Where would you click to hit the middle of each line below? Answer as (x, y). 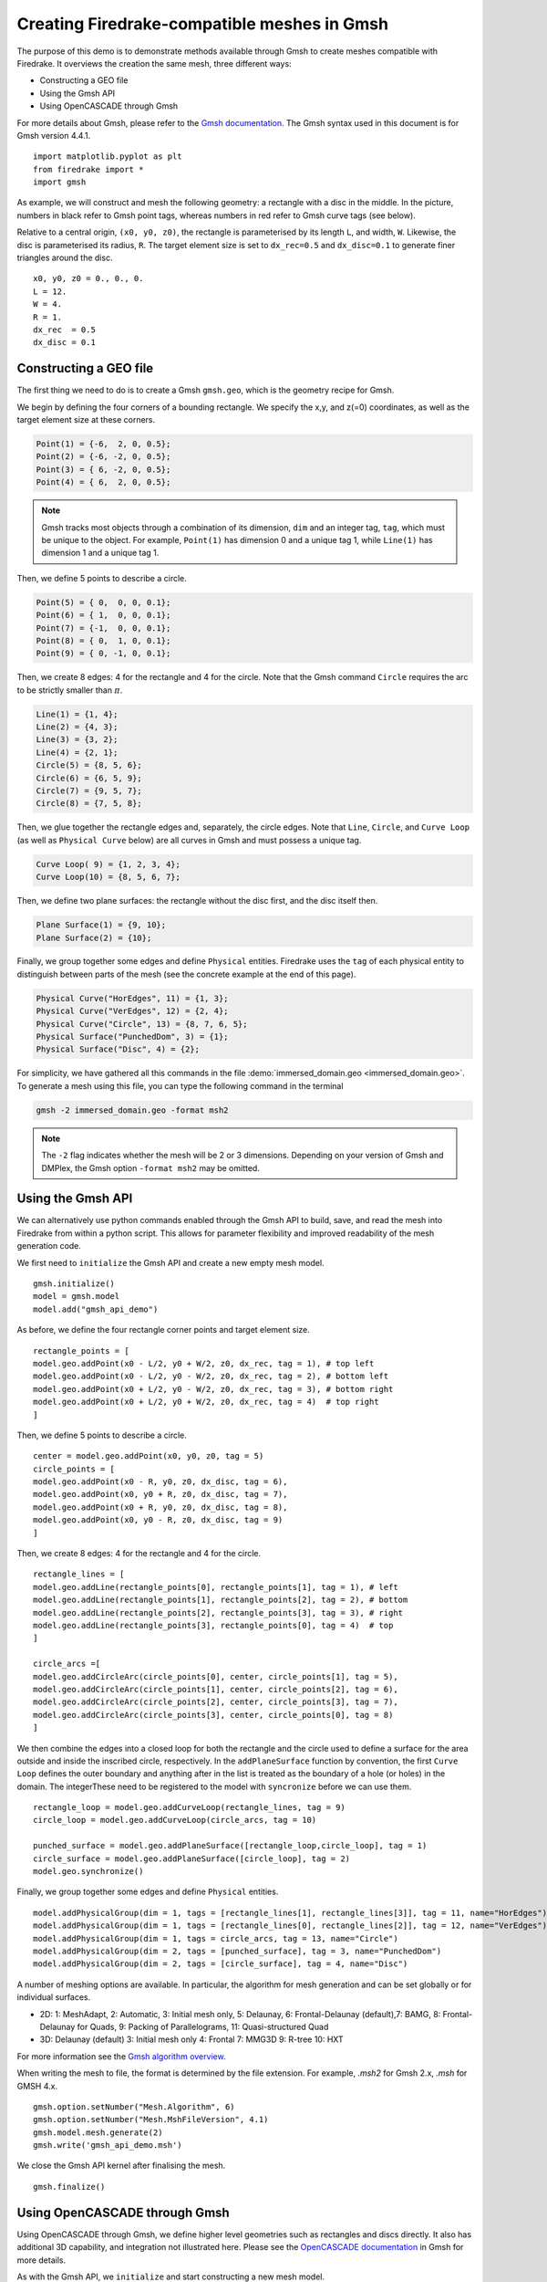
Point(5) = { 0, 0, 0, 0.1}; (103, 602)
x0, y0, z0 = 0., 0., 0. (88, 279)
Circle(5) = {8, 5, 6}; (89, 765)
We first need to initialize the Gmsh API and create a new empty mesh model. (170, 1262)
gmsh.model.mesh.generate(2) (98, 2132)
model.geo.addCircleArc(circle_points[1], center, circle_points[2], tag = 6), (216, 1689)
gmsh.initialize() (74, 1284)
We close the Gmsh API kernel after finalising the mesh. (121, 2166)
